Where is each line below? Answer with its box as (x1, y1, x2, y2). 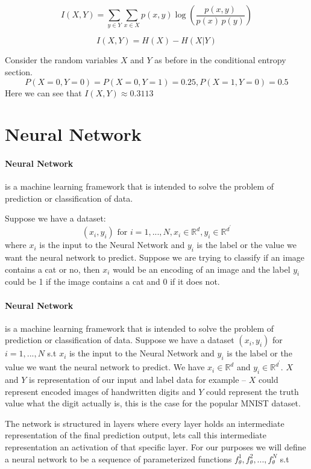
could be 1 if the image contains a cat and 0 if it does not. (5, 275, 220, 288)
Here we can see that (5, 86, 82, 99)
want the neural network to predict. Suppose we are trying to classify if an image (5, 250, 305, 263)
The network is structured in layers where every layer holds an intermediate (5, 417, 284, 429)
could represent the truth (206, 385, 299, 397)
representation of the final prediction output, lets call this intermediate (5, 429, 267, 441)
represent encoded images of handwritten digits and (5, 385, 196, 397)
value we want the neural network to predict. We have (5, 361, 205, 373)
